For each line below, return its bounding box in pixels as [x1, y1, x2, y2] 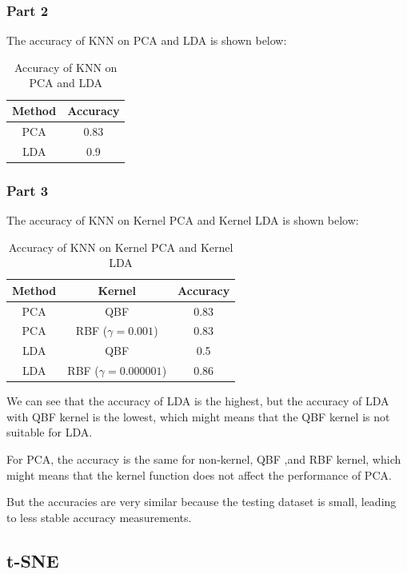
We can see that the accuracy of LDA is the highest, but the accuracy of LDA [6, 393, 389, 409]
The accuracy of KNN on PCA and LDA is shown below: [6, 32, 287, 49]
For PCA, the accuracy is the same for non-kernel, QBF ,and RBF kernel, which [6, 451, 401, 468]
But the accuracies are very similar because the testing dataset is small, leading [6, 493, 397, 510]
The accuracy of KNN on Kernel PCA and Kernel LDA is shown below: [6, 212, 359, 228]
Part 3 [6, 180, 49, 200]
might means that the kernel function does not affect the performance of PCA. [6, 466, 392, 483]
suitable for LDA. [6, 424, 93, 440]
